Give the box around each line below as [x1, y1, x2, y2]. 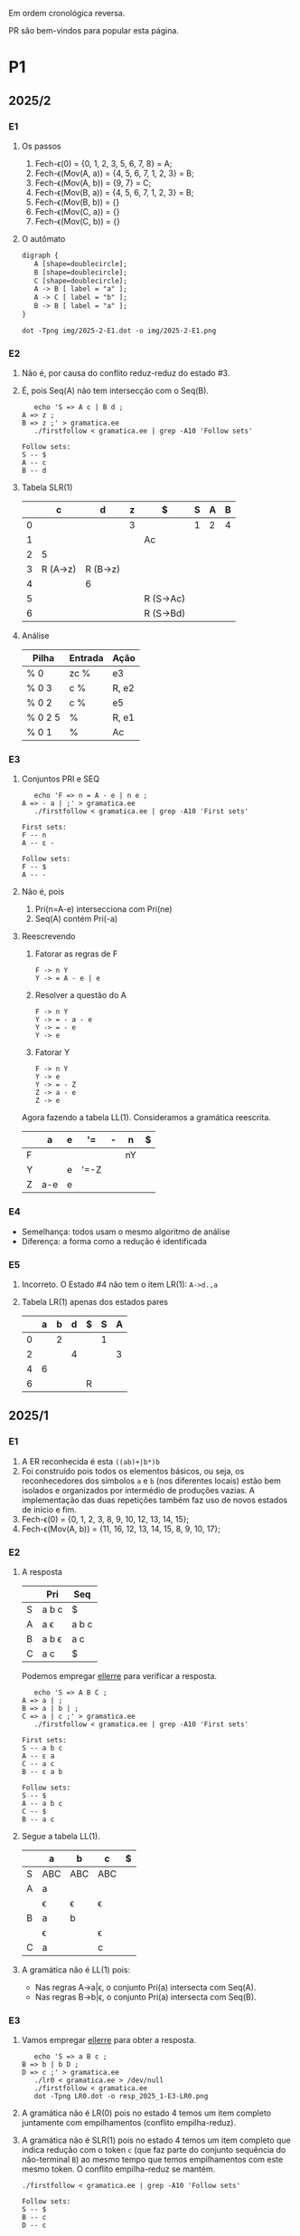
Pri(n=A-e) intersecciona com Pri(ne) [34, 904, 173, 915]
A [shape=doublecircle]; [33, 259, 127, 268]
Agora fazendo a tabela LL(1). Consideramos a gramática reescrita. [21, 1112, 272, 1123]
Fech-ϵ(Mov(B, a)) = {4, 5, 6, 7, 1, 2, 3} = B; [34, 187, 194, 197]
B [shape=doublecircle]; [33, 267, 127, 277]
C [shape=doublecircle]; [33, 276, 127, 285]
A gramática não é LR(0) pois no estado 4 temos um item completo [21, 2107, 272, 2118]
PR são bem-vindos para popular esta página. [8, 25, 180, 35]
